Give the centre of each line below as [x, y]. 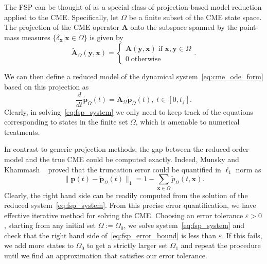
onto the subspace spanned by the [184, 27]
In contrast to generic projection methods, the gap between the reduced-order [127, 149]
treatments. [22, 131]
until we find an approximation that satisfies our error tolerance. [106, 256]
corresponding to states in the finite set [66, 122]
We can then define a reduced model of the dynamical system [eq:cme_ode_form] [134, 76]
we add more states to [39, 245]
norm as [248, 169]
